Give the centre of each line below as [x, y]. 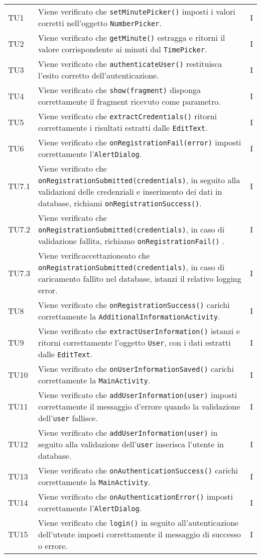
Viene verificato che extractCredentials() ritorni [127, 116]
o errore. [53, 546]
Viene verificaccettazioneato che [94, 255]
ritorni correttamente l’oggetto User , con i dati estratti [135, 342]
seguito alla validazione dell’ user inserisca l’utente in [131, 444]
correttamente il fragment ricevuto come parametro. [129, 101]
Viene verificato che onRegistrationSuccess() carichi [134, 305]
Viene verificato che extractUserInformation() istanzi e [139, 331]
